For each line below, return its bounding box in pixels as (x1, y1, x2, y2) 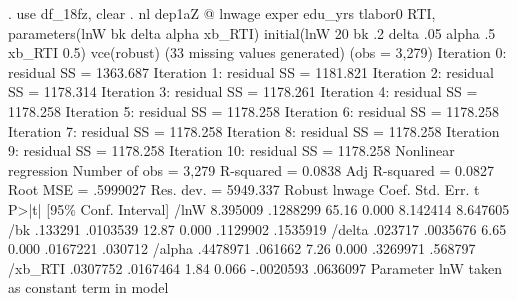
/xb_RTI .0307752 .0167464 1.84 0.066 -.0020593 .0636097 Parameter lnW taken (8, 257, 502, 278)
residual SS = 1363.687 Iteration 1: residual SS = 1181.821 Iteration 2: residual (8, 61, 494, 82)
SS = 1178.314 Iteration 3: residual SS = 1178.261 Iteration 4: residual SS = (8, 81, 478, 102)
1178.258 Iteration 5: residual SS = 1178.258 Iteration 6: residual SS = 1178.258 (8, 100, 500, 121)
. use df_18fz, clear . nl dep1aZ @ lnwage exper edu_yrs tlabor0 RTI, (8, 3, 436, 23)
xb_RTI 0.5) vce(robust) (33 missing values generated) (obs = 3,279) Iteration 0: (8, 42, 507, 63)
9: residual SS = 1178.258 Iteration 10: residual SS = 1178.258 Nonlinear (8, 140, 455, 161)
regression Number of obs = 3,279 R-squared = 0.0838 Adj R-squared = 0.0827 (8, 159, 494, 180)
